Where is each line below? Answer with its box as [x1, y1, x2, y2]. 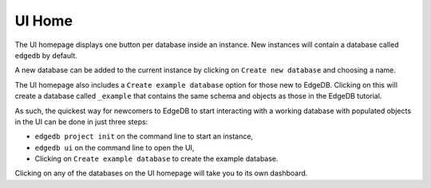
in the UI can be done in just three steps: [14, 116, 148, 127]
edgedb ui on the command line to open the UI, [34, 143, 195, 152]
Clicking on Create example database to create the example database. [34, 154, 279, 163]
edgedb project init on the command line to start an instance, [34, 131, 254, 141]
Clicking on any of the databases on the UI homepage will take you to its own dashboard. [14, 168, 308, 178]
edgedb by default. [14, 50, 77, 60]
